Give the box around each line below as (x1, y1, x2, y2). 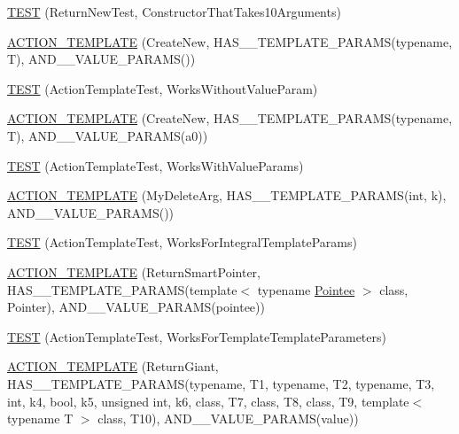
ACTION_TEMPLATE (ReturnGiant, (7, 357, 219, 376)
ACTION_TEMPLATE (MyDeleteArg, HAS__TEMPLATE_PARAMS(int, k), (7, 186, 447, 205)
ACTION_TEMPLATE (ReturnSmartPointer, (7, 262, 261, 281)
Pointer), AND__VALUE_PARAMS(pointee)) (7, 298, 265, 316)
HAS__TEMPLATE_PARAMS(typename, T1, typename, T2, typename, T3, (7, 374, 435, 392)
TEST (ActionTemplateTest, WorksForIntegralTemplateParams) (7, 233, 357, 252)
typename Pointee (257, 280, 355, 298)
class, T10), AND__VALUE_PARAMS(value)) (97, 409, 359, 428)
